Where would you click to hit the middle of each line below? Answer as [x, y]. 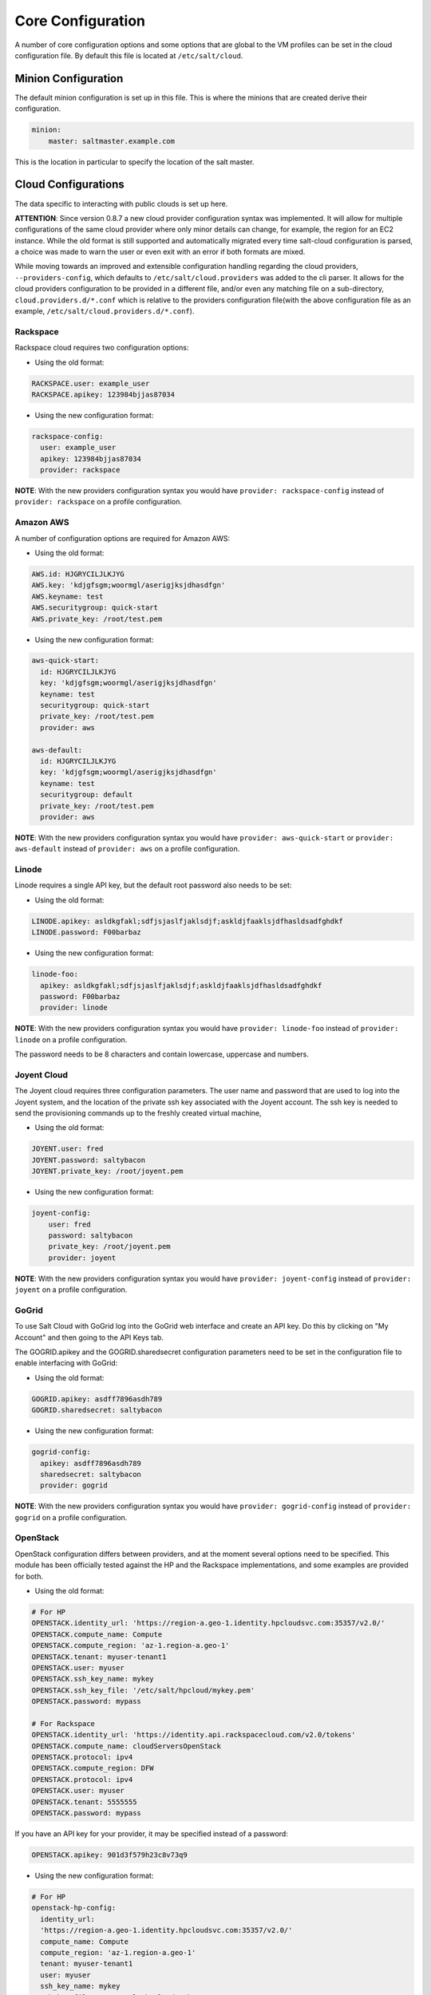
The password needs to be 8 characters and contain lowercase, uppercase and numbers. [162, 1054]
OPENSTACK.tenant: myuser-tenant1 [99, 1657]
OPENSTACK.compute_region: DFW [93, 1768]
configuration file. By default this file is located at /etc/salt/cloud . [129, 55]
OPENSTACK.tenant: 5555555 [84, 1802]
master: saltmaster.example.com [112, 141]
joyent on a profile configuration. [71, 1290]
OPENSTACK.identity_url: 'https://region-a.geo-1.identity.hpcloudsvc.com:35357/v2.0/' [208, 1623]
